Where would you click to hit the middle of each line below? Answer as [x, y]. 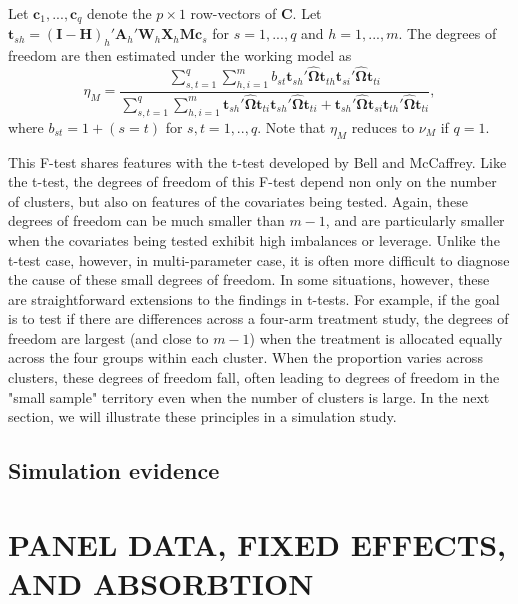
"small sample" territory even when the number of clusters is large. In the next [249, 396]
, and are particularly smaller [415, 220]
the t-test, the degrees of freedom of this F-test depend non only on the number [252, 181]
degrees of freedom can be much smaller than [146, 220]
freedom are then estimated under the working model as [180, 55]
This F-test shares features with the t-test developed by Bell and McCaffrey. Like [257, 161]
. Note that [291, 126]
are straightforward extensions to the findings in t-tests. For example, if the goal [254, 298]
